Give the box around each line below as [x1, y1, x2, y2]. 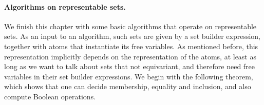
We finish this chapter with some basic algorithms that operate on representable [4, 20, 257, 31]
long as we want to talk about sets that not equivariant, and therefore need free [4, 61, 255, 72]
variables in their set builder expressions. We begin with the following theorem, [4, 71, 253, 81]
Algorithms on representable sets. [4, 1, 126, 12]
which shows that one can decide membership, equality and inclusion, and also [4, 81, 251, 92]
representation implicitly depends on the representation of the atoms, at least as [4, 51, 256, 61]
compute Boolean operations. [4, 91, 96, 101]
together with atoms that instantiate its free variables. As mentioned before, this [4, 40, 258, 51]
